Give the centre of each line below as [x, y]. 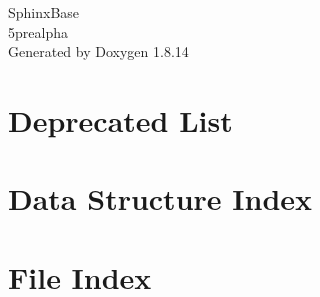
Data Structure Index [160, 198]
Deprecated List [120, 119]
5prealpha [38, 31]
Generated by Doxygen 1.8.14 [98, 51]
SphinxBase [44, 12]
